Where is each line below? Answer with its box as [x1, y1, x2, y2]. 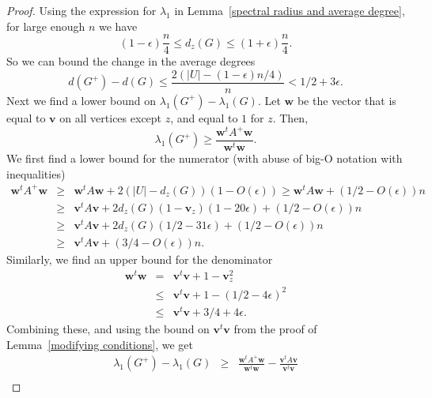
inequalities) [6, 165, 66, 182]
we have [98, 17, 138, 34]
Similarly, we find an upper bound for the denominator [6, 251, 273, 268]
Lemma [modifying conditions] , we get [6, 336, 193, 352]
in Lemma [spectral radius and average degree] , [174, 2, 405, 18]
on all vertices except [59, 109, 162, 126]
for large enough [6, 17, 85, 34]
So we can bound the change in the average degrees [6, 53, 256, 69]
